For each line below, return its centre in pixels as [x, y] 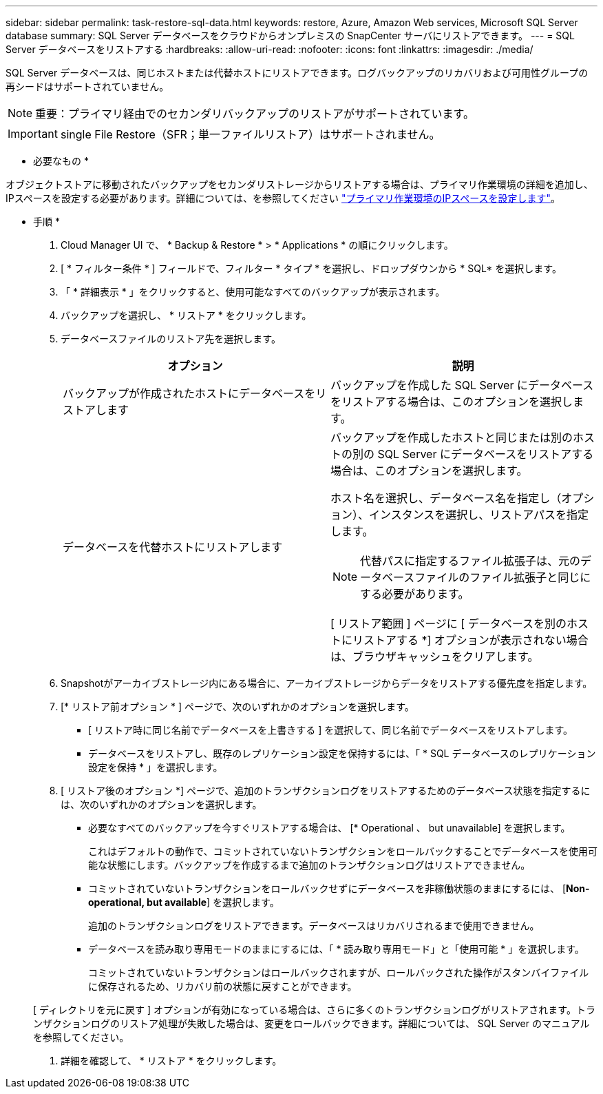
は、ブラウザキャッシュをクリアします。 [435, 657]
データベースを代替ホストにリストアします [173, 547]
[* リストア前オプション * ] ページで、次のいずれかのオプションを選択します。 [237, 706]
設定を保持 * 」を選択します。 [156, 767]
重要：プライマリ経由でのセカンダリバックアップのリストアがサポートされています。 [255, 114]
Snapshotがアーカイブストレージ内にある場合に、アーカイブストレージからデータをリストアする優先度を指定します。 [327, 683]
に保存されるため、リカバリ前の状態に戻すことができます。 [223, 986]
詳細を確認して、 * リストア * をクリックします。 [171, 1061]
